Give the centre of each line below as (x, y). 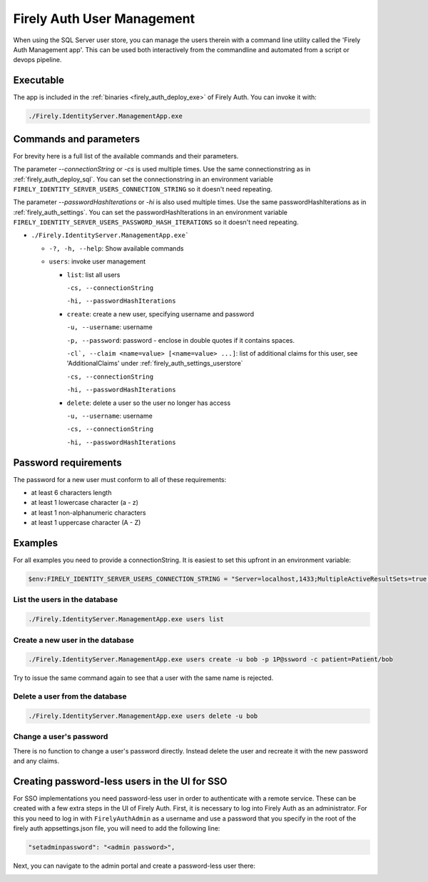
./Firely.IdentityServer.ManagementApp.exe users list (126, 619)
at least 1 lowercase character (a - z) (85, 503)
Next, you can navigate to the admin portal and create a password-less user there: (134, 866)
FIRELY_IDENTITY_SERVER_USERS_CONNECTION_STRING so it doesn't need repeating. (143, 189)
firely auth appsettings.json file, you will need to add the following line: (117, 828)
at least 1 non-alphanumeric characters (88, 512)
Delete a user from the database (70, 696)
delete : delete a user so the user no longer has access (149, 403)
